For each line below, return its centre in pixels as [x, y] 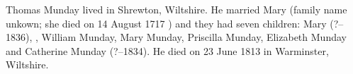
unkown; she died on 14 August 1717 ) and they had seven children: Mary [166, 23]
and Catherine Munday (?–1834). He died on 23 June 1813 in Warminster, [167, 50]
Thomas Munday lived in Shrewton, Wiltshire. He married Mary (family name [176, 9]
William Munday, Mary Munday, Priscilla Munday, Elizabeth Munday [194, 37]
